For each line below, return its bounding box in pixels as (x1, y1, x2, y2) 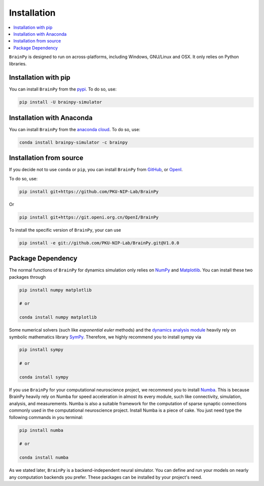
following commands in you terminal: (9, 414, 83, 420)
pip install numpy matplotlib (19, 287, 92, 293)
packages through (9, 274, 46, 280)
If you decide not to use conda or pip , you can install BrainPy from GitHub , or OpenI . (9, 167, 183, 173)
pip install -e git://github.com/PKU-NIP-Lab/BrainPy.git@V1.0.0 (19, 240, 179, 245)
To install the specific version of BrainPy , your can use (9, 227, 121, 233)
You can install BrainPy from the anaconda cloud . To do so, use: (9, 126, 140, 132)
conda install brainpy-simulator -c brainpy (19, 139, 128, 145)
